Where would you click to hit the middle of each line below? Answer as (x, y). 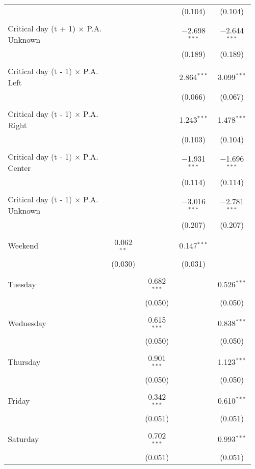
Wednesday (27, 323)
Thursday (24, 361)
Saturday (24, 439)
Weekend (23, 246)
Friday (19, 400)
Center (19, 168)
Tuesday (22, 284)
